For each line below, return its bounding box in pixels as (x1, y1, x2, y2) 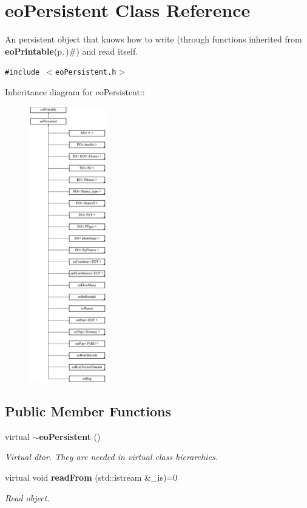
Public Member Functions (5, 402, 171, 421)
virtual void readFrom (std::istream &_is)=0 (5, 471, 178, 484)
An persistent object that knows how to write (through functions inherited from (5, 33, 302, 46)
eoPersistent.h (55, 68, 116, 77)
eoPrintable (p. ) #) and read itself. (5, 44, 138, 57)
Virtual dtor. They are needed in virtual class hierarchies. (5, 450, 218, 463)
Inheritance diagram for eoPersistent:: (5, 85, 145, 98)
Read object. (5, 491, 50, 504)
